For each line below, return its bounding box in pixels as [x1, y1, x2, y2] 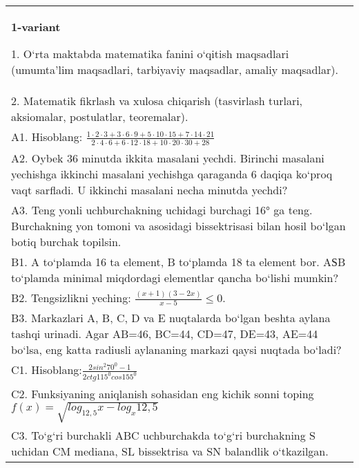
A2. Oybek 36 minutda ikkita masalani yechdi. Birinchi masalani [11, 149, 324, 166]
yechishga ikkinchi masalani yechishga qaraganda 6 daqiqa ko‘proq [11, 165, 333, 182]
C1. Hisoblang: [11, 362, 82, 378]
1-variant [11, 19, 61, 35]
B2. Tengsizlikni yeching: [11, 289, 131, 306]
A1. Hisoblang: [11, 129, 83, 144]
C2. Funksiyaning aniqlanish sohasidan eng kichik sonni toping [11, 386, 314, 402]
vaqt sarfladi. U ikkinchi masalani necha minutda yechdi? [11, 181, 288, 198]
